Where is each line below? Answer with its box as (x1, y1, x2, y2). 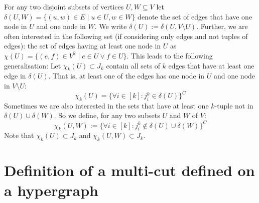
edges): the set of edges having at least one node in (4, 40, 161, 51)
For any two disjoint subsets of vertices (4, 1, 124, 11)
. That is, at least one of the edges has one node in (48, 70, 205, 81)
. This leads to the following (126, 50, 213, 60)
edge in (4, 70, 26, 81)
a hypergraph (4, 179, 98, 200)
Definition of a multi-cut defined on (4, 160, 255, 180)
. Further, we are (196, 21, 248, 31)
